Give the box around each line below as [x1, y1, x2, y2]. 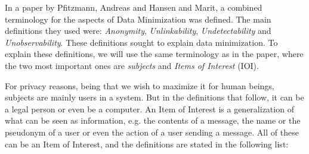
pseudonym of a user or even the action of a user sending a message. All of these [5, 125, 299, 138]
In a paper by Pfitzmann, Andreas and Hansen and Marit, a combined [5, 1, 262, 13]
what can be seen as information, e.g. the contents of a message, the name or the [5, 114, 301, 127]
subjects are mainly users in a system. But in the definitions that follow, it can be [5, 91, 304, 103]
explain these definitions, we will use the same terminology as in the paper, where [5, 48, 304, 60]
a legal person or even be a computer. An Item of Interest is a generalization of [5, 102, 294, 115]
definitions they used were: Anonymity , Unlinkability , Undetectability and [5, 24, 271, 37]
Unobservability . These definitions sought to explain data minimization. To [5, 36, 278, 48]
